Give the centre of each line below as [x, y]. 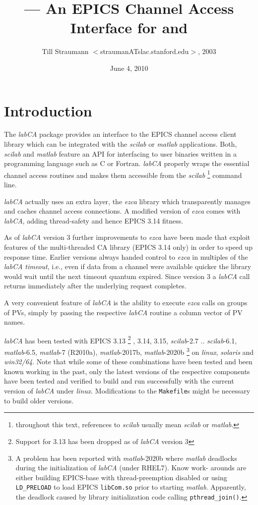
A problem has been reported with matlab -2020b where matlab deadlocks [126, 458]
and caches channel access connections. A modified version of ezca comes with [122, 211]
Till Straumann [65, 51]
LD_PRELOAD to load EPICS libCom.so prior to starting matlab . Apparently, [131, 487]
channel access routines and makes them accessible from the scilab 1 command [123, 174]
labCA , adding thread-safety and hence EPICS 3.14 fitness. [94, 220]
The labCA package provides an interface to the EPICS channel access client [120, 134]
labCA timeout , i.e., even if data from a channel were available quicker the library [128, 266]
